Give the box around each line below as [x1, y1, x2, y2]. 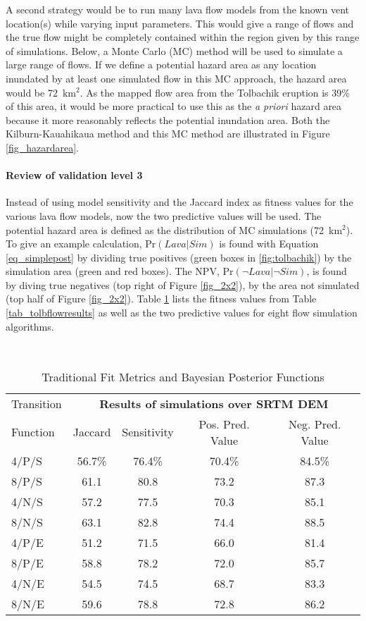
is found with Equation [219, 236, 319, 251]
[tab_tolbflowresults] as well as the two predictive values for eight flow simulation [6, 305, 358, 320]
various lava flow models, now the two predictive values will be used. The [6, 208, 322, 223]
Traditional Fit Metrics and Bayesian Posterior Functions [42, 368, 324, 385]
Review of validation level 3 [6, 168, 143, 183]
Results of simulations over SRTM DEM [99, 395, 329, 412]
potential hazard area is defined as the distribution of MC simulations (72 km [6, 222, 343, 237]
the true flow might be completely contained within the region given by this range [6, 30, 360, 44]
